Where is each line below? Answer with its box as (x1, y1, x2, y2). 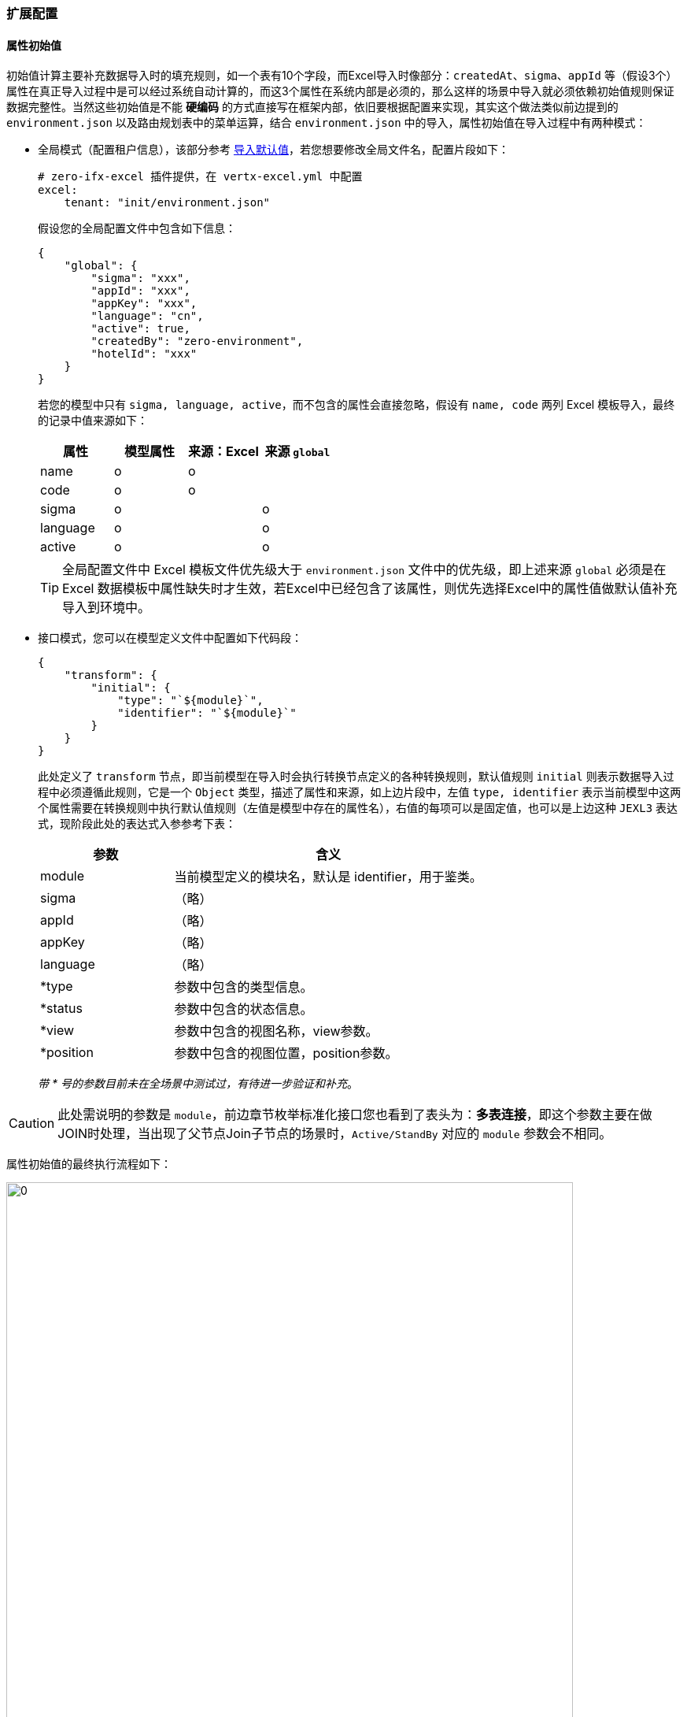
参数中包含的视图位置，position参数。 (174, 1045, 398, 1062)
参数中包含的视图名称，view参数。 (174, 1023, 379, 1040)
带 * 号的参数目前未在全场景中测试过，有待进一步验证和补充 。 (38, 1077, 358, 1091)
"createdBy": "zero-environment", (90, 335, 304, 348)
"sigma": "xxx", (90, 272, 190, 285)
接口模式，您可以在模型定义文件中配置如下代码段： (38, 631, 302, 645)
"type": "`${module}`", (117, 694, 264, 707)
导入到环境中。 (62, 599, 151, 616)
